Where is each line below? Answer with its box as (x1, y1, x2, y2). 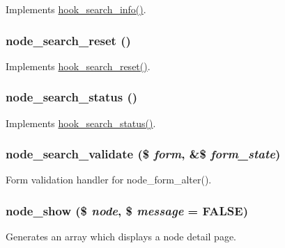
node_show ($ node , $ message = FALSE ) (6, 201, 248, 219)
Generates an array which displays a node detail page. (6, 229, 237, 244)
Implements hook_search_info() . (6, 2, 146, 16)
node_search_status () (6, 88, 138, 106)
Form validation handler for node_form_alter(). (6, 172, 212, 187)
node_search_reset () (6, 31, 131, 49)
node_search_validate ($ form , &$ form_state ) (6, 145, 281, 163)
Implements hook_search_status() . (6, 115, 156, 130)
